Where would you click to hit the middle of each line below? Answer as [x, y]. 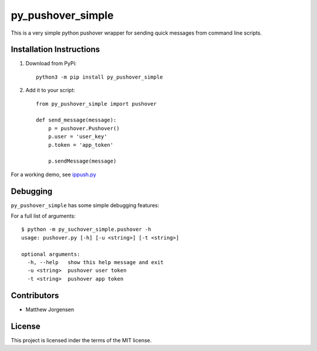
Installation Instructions [55, 50]
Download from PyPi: [51, 63]
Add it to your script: [50, 90]
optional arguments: [51, 254]
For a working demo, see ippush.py [53, 174]
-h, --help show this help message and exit [95, 262]
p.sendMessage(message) [82, 161]
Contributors [35, 296]
